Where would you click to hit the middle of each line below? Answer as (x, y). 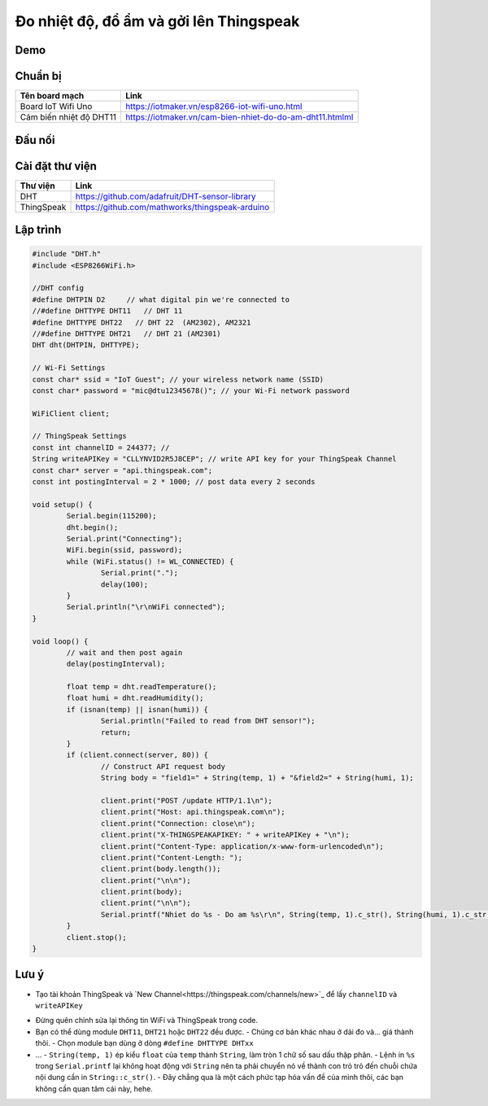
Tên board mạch (52, 96)
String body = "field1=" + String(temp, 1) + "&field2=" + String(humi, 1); (257, 778)
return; (116, 732)
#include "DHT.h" (67, 254)
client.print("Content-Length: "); (172, 857)
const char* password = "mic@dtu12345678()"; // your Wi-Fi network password (191, 390)
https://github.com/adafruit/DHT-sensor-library (166, 196)
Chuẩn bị (38, 76)
